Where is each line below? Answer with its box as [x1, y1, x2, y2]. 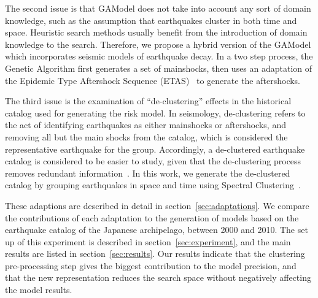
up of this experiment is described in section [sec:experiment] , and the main [5, 235, 291, 248]
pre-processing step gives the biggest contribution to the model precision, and [5, 259, 297, 272]
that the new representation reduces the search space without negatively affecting [5, 271, 311, 284]
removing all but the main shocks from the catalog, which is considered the [5, 130, 288, 143]
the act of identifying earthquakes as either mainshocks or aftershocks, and [5, 118, 286, 131]
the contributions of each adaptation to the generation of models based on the [5, 211, 299, 224]
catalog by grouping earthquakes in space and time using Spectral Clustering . [5, 178, 301, 191]
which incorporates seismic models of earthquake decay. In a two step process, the [5, 50, 313, 63]
